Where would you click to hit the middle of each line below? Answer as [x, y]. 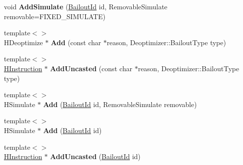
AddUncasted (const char [91, 68]
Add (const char [76, 42]
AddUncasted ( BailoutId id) [95, 156]
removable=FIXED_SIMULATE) [55, 16]
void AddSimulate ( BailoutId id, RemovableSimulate [86, 6]
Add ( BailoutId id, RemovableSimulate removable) [120, 104]
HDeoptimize [24, 42]
